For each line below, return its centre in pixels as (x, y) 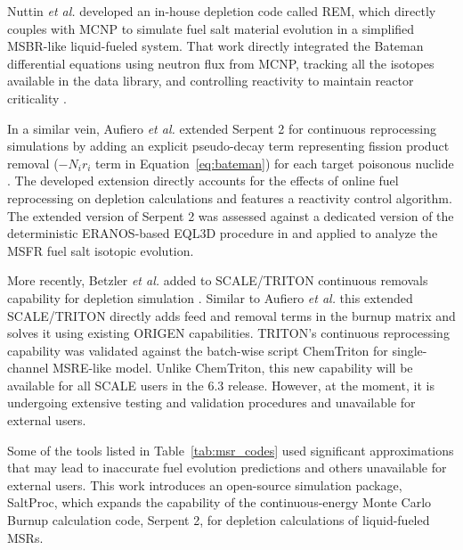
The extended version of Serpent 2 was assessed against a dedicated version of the (231, 215)
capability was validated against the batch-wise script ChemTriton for (198, 350)
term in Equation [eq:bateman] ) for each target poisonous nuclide (275, 163)
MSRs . (25, 537)
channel (28, 368)
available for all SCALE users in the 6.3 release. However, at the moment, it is (221, 385)
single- (410, 350)
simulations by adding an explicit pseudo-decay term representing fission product (228, 146)
